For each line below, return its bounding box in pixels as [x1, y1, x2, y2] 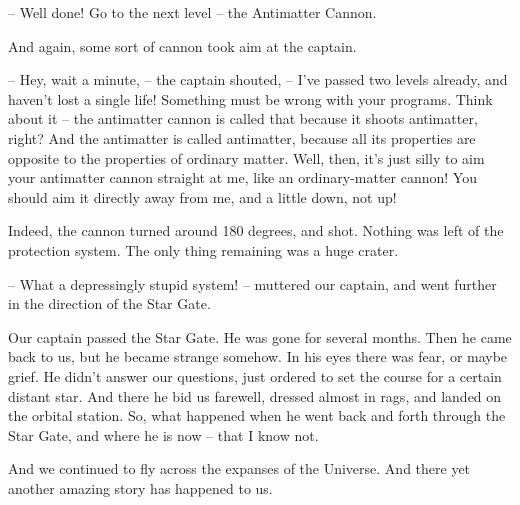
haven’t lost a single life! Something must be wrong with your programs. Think [8, 88, 493, 109]
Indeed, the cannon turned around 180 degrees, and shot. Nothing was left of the [8, 220, 504, 241]
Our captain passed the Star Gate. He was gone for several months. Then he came [8, 326, 512, 347]
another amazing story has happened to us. [8, 477, 273, 498]
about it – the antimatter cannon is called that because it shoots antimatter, [8, 108, 478, 129]
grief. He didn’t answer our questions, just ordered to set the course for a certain [8, 365, 502, 386]
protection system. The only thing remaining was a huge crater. [8, 239, 399, 260]
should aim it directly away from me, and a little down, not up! [8, 186, 397, 207]
